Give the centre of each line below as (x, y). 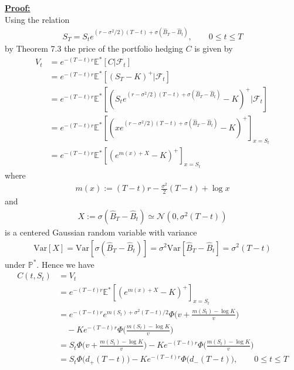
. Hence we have (65, 264)
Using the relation (37, 19)
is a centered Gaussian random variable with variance (101, 232)
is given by (214, 48)
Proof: (18, 8)
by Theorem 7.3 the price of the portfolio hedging (94, 48)
